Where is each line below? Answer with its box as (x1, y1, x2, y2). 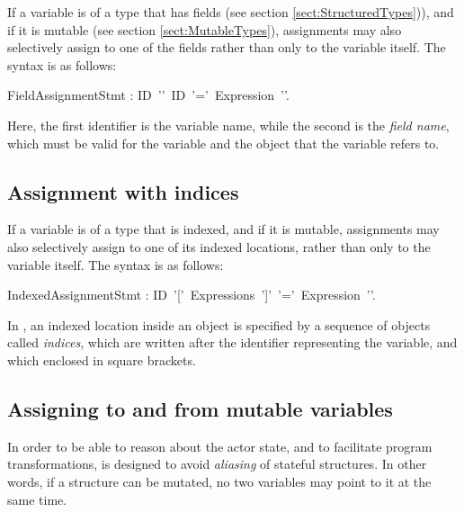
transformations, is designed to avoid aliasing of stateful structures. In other (7, 454, 427, 473)
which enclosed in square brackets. (7, 350, 196, 369)
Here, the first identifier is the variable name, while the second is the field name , (7, 115, 450, 134)
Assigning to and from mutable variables (7, 394, 393, 422)
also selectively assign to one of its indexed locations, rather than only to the (7, 237, 431, 256)
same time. (7, 490, 67, 508)
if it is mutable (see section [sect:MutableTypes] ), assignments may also (7, 20, 402, 39)
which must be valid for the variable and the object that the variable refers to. (7, 133, 440, 152)
